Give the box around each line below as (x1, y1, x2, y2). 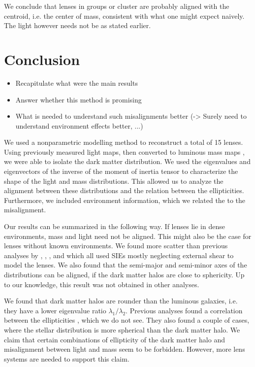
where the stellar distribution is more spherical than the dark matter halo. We (4, 324, 240, 334)
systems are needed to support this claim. (4, 353, 129, 364)
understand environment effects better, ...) (15, 120, 143, 131)
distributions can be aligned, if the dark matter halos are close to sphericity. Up (4, 269, 245, 279)
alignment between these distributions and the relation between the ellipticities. (4, 185, 244, 196)
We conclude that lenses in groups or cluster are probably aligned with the (4, 1, 229, 11)
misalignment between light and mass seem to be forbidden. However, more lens (4, 344, 245, 354)
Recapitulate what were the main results (15, 77, 138, 88)
